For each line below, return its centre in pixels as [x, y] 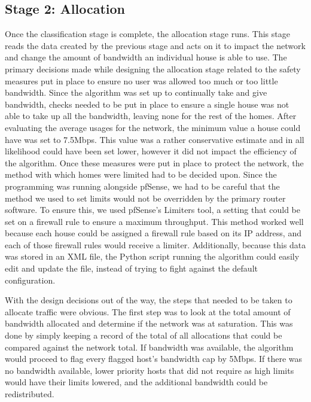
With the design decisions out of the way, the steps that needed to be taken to [149, 300]
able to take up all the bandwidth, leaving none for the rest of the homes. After [151, 116]
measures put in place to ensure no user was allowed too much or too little [141, 80]
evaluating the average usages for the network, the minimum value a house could [153, 127]
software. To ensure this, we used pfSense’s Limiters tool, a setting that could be [153, 210]
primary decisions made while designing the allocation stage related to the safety [153, 68]
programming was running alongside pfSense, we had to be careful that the [142, 186]
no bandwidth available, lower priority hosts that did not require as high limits [150, 370]
